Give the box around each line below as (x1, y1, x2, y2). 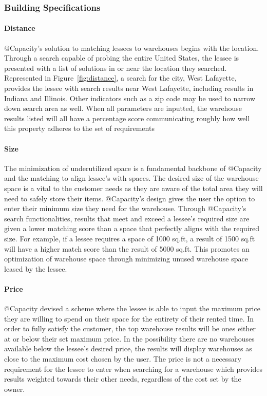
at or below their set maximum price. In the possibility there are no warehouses (4, 333, 255, 344)
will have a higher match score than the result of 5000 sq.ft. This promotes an (4, 243, 250, 254)
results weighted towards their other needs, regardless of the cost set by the (4, 373, 241, 384)
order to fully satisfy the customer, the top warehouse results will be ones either (4, 323, 256, 334)
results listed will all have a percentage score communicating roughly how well (4, 112, 250, 123)
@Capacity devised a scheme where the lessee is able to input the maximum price (4, 303, 260, 314)
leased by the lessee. (4, 263, 67, 274)
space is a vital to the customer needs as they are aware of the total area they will (4, 182, 263, 193)
